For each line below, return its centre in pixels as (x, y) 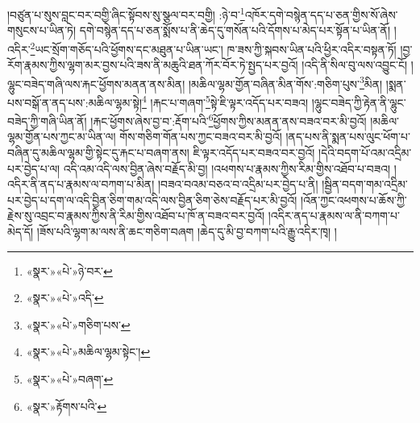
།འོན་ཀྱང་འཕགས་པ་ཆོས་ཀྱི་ (353, 199)
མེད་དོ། (21, 231)
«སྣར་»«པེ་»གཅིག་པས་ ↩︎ (78, 324)
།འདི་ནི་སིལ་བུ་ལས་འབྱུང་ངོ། (355, 65)
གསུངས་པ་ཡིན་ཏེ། (42, 30)
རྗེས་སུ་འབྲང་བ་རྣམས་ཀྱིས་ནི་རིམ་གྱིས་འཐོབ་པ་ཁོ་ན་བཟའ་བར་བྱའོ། (136, 216)
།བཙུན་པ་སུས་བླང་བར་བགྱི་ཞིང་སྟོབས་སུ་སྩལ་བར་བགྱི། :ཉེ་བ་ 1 (126, 13)
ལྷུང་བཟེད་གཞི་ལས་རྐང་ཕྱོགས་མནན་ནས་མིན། (96, 83)
